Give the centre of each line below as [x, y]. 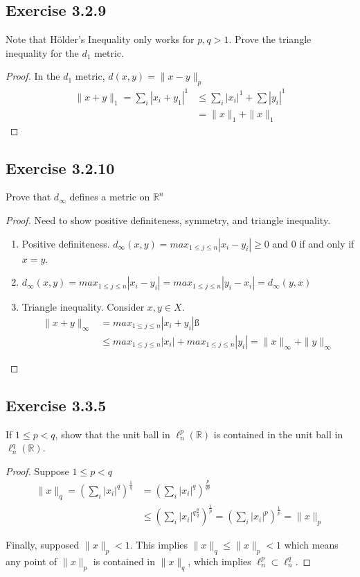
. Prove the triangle [270, 39]
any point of [31, 561]
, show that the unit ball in [112, 434]
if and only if [327, 243]
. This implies [159, 545]
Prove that [28, 197]
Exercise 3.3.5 [56, 405]
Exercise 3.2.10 [60, 167]
